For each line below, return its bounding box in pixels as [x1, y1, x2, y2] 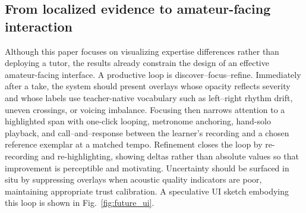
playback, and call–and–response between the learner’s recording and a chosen [5, 126, 289, 139]
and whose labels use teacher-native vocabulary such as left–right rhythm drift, [5, 91, 293, 104]
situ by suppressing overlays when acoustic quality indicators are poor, [5, 173, 262, 186]
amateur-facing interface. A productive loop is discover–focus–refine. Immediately [5, 68, 301, 80]
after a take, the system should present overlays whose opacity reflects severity [5, 80, 291, 92]
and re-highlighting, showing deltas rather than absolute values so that [41, 149, 299, 162]
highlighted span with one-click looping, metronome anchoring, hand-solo [5, 115, 271, 127]
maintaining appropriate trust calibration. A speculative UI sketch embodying [5, 184, 289, 197]
